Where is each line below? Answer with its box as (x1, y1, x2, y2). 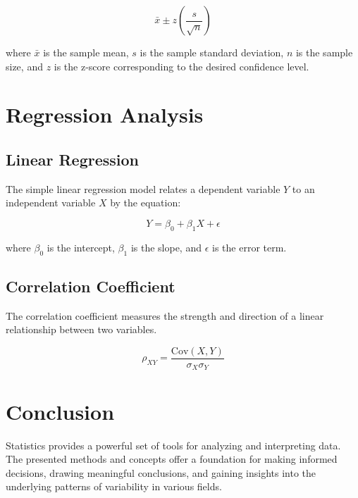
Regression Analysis (6, 100, 204, 129)
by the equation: (110, 195, 181, 210)
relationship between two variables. (6, 322, 157, 337)
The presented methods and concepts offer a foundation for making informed (6, 452, 338, 466)
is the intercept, (47, 239, 115, 254)
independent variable (6, 195, 96, 210)
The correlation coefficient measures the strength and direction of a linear (6, 308, 324, 323)
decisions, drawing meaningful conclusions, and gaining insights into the (6, 465, 316, 480)
